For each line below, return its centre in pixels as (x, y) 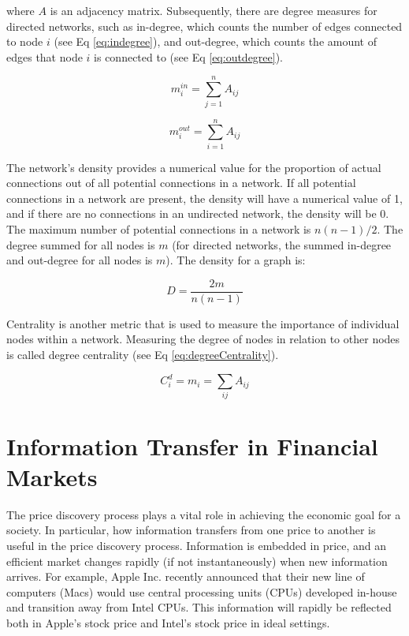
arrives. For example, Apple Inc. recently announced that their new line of (186, 576)
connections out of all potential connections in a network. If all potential (181, 183)
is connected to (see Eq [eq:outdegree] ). (189, 56)
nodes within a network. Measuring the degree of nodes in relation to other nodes (203, 339)
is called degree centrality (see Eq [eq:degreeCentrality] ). (143, 355)
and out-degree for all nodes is (80, 260)
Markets (52, 476)
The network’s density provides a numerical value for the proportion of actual (194, 167)
